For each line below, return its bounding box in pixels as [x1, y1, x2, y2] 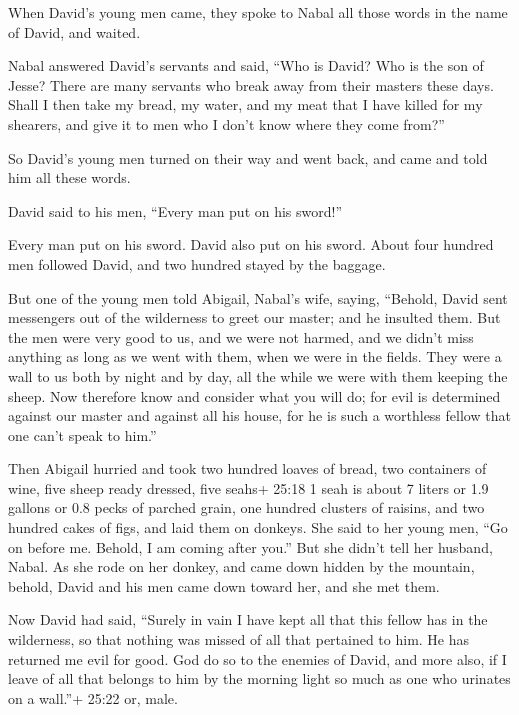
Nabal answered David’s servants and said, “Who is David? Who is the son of [8, 55, 484, 76]
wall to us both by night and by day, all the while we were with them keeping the [8, 365, 508, 386]
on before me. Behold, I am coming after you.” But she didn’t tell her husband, [8, 536, 493, 557]
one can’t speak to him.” [8, 424, 157, 445]
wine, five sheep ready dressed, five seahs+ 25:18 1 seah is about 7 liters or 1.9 [8, 477, 489, 498]
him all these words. [8, 167, 131, 188]
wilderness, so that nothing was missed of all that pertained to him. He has [8, 629, 470, 650]
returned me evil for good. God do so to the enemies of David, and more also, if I [8, 648, 507, 669]
